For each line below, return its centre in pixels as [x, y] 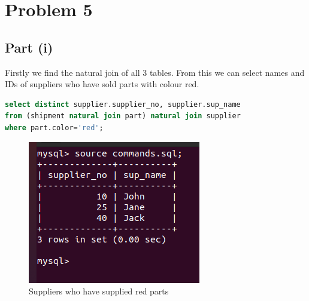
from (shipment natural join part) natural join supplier [123, 116]
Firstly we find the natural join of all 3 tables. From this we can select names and [155, 72]
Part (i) [29, 47]
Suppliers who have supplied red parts [99, 291]
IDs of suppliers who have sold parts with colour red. [102, 84]
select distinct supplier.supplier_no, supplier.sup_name [123, 104]
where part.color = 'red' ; [54, 128]
